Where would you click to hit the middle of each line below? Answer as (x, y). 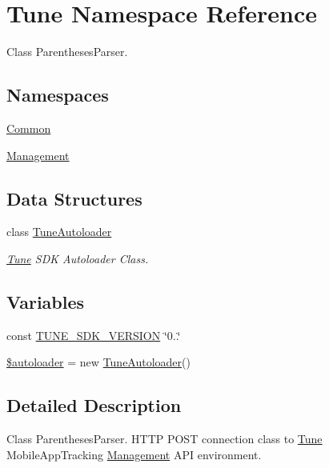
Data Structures (74, 198)
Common (29, 128)
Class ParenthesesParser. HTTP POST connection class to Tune (164, 439)
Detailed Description (94, 405)
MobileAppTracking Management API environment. (134, 454)
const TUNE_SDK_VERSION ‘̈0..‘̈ (94, 335)
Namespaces (58, 95)
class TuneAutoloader (59, 232)
